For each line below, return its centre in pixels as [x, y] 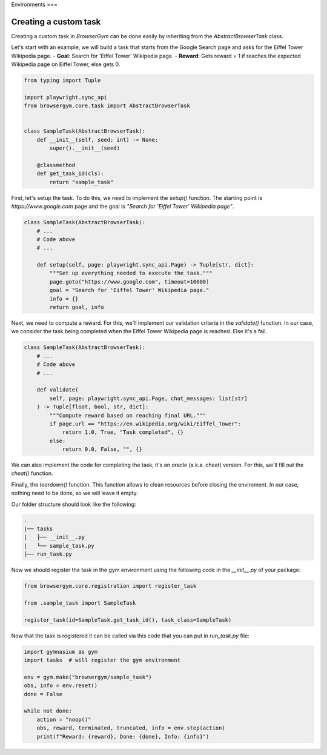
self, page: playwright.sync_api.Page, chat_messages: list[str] [148, 398]
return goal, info [77, 307]
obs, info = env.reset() [61, 686]
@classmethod [56, 165]
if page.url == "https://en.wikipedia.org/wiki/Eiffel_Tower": [145, 424]
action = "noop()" [64, 719]
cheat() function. [32, 473]
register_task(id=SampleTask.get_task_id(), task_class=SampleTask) [128, 620]
